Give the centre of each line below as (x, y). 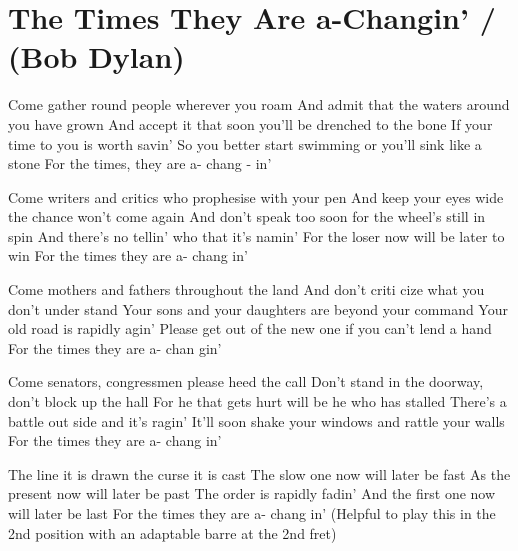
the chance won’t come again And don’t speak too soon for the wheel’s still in (247, 216)
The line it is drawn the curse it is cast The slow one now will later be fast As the (259, 473)
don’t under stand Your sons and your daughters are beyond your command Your (258, 308)
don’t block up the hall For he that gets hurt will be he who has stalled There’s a (257, 401)
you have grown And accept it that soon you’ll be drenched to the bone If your (250, 123)
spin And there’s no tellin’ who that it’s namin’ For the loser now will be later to (256, 235)
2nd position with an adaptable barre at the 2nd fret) (172, 532)
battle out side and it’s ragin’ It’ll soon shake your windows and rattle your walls (256, 420)
